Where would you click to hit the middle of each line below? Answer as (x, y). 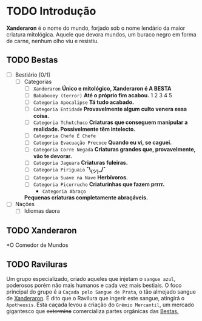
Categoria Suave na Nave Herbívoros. (81, 178)
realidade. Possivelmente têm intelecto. (84, 129)
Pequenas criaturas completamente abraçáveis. (86, 198)
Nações (25, 204)
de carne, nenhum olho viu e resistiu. (52, 41)
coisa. (41, 116)
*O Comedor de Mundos (37, 245)
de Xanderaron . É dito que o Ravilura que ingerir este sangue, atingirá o (96, 299)
